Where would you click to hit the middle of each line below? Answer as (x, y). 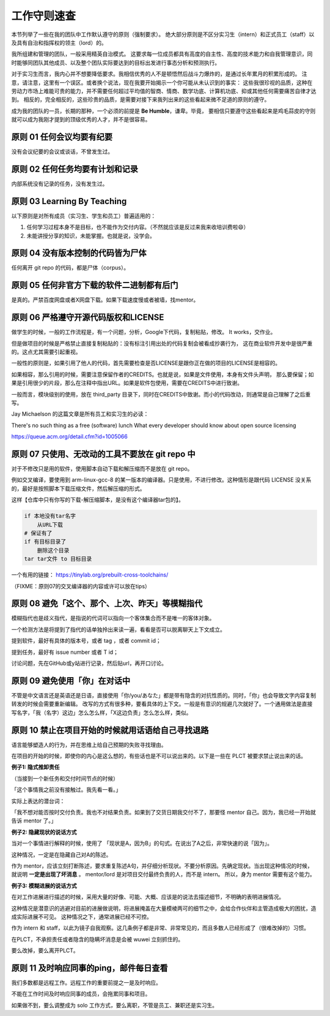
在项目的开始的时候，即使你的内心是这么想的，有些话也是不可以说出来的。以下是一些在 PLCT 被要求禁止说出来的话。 (159, 756)
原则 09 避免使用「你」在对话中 (71, 680)
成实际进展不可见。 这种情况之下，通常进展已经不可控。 (82, 917)
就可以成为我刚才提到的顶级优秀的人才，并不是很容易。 (81, 119)
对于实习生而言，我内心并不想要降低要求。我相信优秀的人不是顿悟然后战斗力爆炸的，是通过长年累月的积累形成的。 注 (159, 74)
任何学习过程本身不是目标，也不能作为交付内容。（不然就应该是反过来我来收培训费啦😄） (138, 227)
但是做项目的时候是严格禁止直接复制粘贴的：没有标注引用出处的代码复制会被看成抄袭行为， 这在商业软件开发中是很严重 (162, 343)
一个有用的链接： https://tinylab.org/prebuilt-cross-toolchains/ (90, 575)
